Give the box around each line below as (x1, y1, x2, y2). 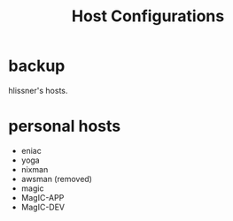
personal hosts (8, 117, 121, 136)
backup (8, 56, 66, 76)
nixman (20, 164, 49, 174)
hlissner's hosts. (8, 85, 68, 95)
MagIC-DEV (20, 202, 66, 212)
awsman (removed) (20, 173, 92, 184)
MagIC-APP (20, 192, 65, 202)
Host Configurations (71, 6, 225, 27)
